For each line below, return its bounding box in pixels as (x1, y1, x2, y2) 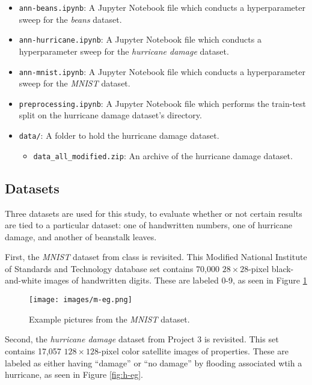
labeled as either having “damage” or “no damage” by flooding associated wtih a (5, 356, 302, 369)
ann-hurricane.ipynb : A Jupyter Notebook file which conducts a (19, 33, 262, 46)
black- (271, 262, 294, 274)
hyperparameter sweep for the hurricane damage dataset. (19, 44, 229, 57)
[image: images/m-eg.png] (29, 296, 132, 305)
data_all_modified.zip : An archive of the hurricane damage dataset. (33, 149, 293, 162)
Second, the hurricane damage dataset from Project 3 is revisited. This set (5, 333, 279, 345)
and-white (5, 274, 41, 286)
